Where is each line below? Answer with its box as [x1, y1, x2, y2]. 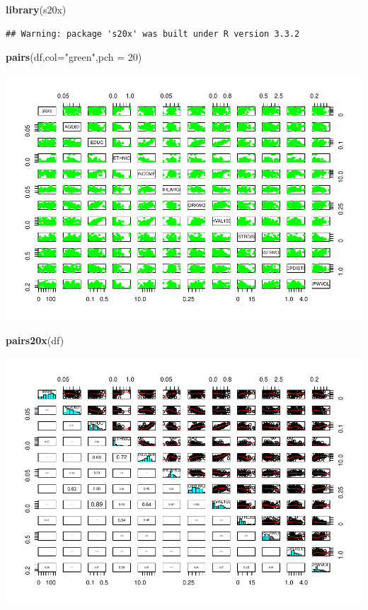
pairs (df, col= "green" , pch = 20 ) [6, 49, 142, 64]
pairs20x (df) [6, 333, 64, 348]
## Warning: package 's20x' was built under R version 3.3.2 [6, 28, 300, 39]
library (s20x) [6, 2, 67, 16]
